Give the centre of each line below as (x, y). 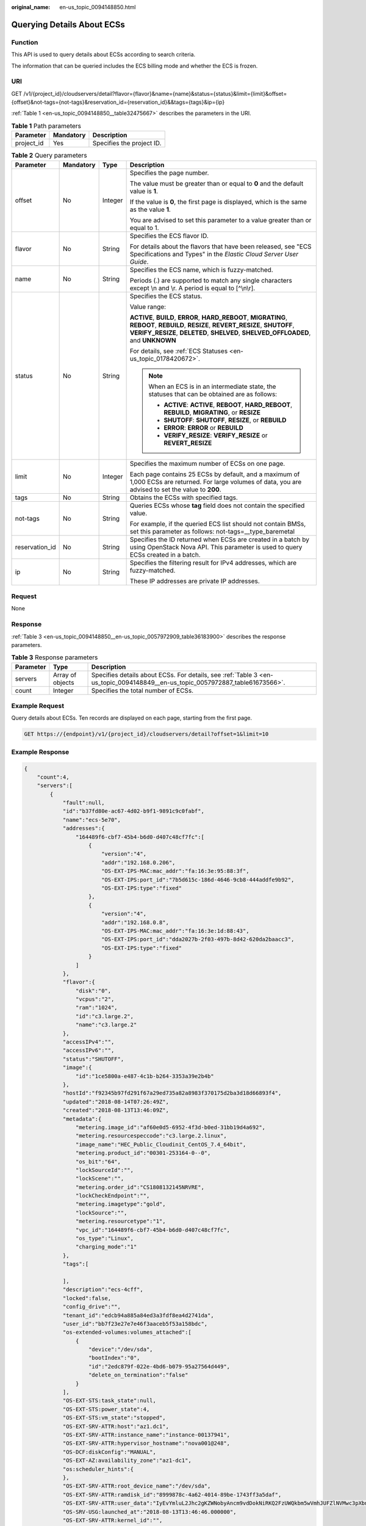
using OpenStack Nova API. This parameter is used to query (216, 547)
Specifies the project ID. (127, 143)
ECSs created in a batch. (165, 554)
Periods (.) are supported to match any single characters (211, 280)
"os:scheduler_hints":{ (98, 1469)
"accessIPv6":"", (88, 1050)
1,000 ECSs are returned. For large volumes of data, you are (216, 482)
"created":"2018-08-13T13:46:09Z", (116, 1110)
